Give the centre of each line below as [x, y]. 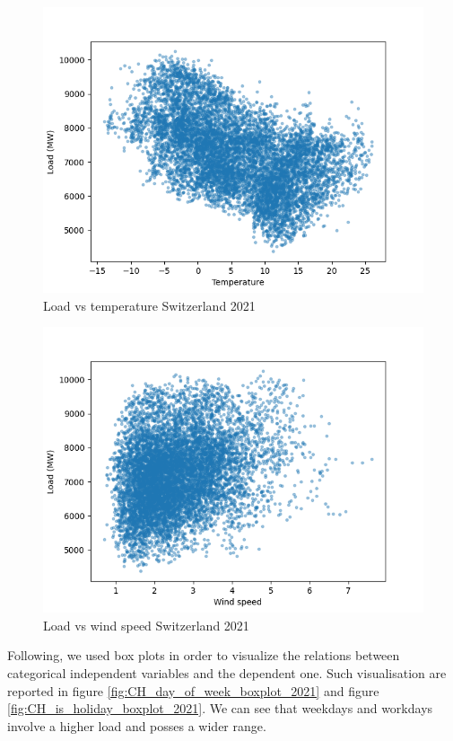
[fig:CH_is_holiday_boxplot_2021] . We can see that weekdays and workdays [220, 708]
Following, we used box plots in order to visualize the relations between [204, 655]
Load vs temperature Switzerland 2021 [149, 305]
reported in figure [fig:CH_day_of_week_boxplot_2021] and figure [193, 690]
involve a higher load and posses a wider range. [137, 725]
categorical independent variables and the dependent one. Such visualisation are [227, 672]
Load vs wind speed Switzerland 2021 [146, 625]
